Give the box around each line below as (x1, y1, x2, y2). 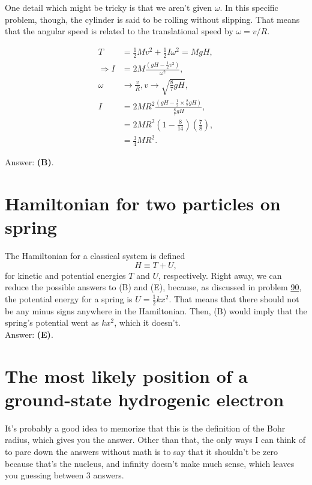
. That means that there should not (169, 292, 299, 305)
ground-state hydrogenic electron (5, 386, 284, 411)
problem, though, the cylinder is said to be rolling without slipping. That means (5, 13, 300, 25)
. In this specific (220, 1, 278, 13)
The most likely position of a (5, 363, 248, 388)
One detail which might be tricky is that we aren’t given (5, 1, 212, 13)
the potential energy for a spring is (5, 292, 133, 305)
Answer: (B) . (5, 156, 54, 168)
